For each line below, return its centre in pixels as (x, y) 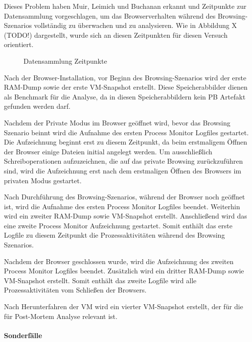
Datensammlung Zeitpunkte (65, 61)
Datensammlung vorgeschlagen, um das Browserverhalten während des (110, 15)
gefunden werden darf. (37, 106)
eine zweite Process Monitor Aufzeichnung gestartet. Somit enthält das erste (118, 225)
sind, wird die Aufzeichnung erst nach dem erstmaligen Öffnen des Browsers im (123, 170)
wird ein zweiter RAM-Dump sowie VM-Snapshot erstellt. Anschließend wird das (126, 216)
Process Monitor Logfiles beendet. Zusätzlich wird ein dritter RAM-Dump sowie (124, 271)
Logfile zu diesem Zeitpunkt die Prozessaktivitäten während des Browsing (115, 235)
